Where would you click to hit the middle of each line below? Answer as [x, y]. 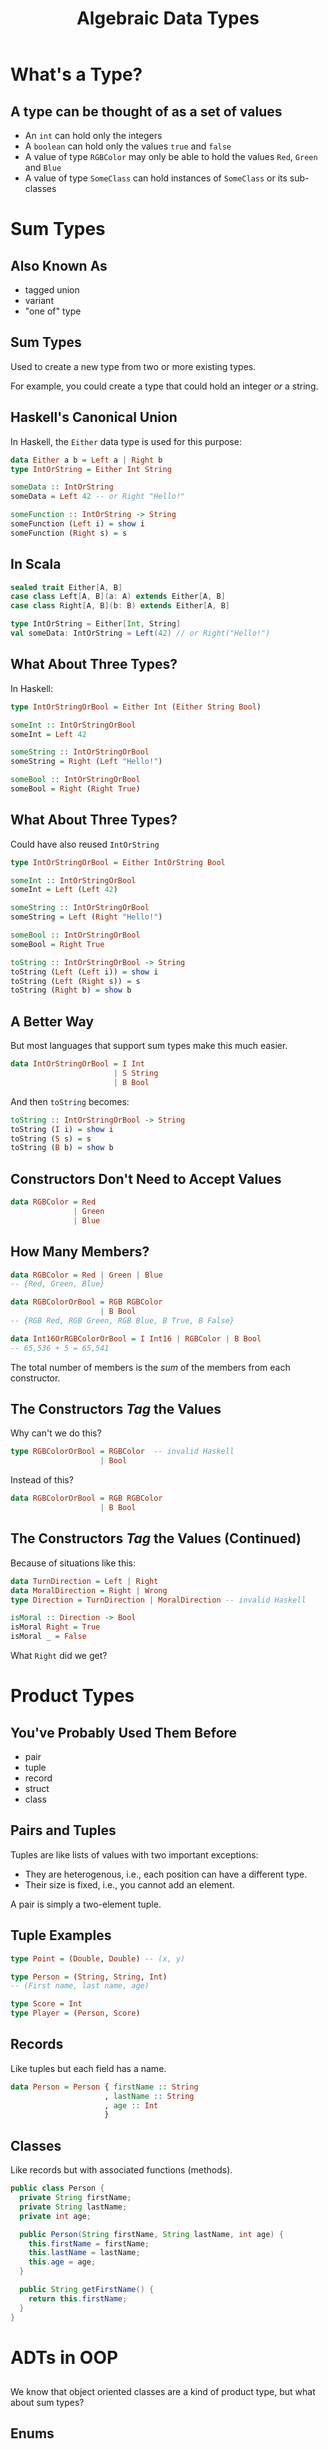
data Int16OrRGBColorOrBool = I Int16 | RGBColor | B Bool [136, 1338]
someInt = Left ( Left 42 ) [64, 890]
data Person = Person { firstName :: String [104, 2087]
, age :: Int [131, 2105]
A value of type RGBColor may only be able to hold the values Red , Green [171, 156]
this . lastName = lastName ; [84, 2253]
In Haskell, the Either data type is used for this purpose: [126, 441]
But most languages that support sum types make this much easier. [149, 1046]
